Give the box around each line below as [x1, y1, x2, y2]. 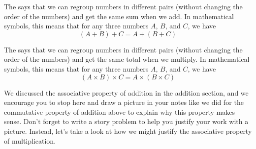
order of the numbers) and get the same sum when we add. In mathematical [4, 11, 234, 21]
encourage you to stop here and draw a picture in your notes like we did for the [4, 97, 244, 107]
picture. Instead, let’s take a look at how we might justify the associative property [4, 125, 252, 136]
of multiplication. [4, 135, 56, 146]
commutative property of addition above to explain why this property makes [4, 106, 235, 117]
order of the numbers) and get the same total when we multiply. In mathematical [4, 54, 250, 64]
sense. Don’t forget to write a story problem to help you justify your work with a [4, 116, 249, 126]
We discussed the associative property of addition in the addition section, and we [4, 87, 249, 98]
